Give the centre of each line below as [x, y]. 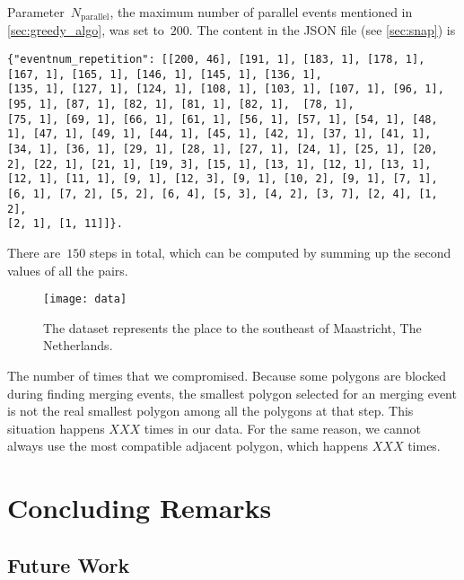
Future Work [69, 564]
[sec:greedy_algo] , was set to [86, 30]
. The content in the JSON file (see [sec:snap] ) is [322, 30]
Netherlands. [78, 345]
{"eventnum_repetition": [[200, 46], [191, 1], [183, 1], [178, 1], [216, 60]
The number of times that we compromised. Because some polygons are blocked [227, 375]
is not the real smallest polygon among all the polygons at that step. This [210, 411]
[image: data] [85, 299]
